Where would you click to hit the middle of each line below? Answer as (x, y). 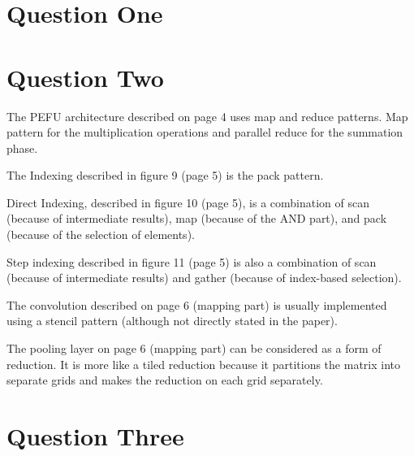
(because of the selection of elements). (101, 235)
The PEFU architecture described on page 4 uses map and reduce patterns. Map (207, 116)
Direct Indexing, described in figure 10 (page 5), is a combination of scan (188, 202)
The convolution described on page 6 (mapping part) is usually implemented (197, 304)
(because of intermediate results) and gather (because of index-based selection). (204, 278)
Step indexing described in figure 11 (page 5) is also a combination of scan (192, 261)
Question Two (85, 77)
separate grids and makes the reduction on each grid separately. (165, 380)
